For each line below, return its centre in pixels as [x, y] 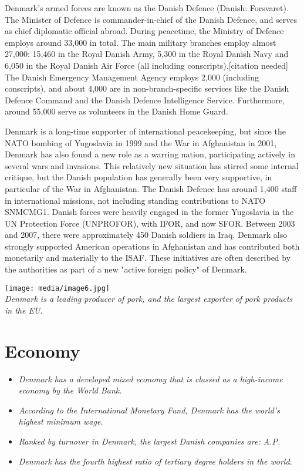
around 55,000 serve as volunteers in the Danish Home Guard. [116, 111]
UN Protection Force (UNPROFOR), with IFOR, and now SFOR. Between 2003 [150, 223]
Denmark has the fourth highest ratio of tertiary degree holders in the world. [155, 461]
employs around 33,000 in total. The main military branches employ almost [141, 42]
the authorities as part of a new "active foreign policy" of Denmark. [126, 269]
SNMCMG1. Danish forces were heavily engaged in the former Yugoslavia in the [149, 212]
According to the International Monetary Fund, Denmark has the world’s [149, 410]
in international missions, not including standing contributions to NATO [135, 200]
